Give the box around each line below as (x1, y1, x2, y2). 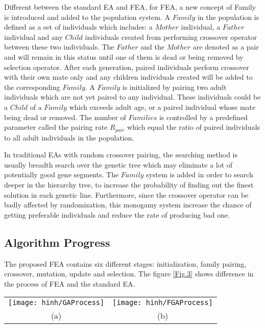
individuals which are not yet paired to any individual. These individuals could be (4, 91, 261, 102)
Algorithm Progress (4, 234, 110, 250)
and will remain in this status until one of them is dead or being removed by (4, 51, 244, 62)
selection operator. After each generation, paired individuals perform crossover (4, 61, 249, 72)
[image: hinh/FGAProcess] (112, 298, 213, 307)
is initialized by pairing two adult (122, 81, 227, 92)
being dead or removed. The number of (4, 111, 126, 122)
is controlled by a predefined (159, 111, 248, 122)
